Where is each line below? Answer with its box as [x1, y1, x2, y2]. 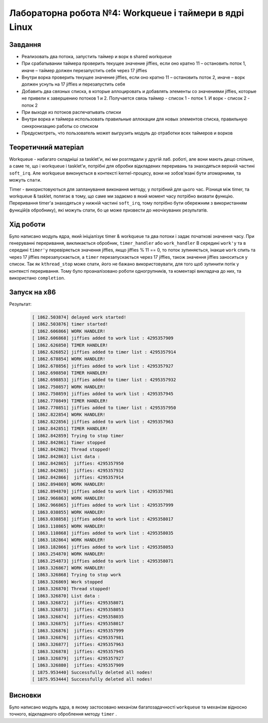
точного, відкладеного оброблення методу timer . [9, 711, 117, 717]
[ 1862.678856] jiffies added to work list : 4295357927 [32, 363, 174, 369]
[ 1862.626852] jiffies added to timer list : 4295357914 [32, 349, 176, 355]
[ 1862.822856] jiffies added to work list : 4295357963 [32, 418, 174, 424]
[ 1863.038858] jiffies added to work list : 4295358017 [32, 516, 174, 522]
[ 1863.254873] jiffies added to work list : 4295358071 [32, 558, 174, 564]
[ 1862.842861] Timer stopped [32, 439, 106, 445]
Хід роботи [9, 220, 46, 228]
